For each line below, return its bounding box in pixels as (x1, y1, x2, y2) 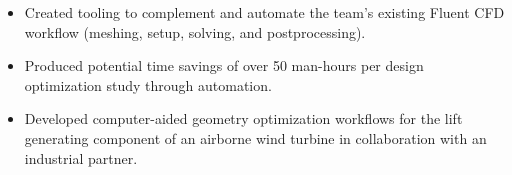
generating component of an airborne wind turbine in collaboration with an (24, 127, 487, 148)
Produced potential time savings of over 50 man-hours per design (24, 55, 424, 76)
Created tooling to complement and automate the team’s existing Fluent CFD (24, 2, 505, 22)
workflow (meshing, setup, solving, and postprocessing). (24, 21, 366, 42)
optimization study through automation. (24, 74, 272, 95)
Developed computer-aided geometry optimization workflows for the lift (24, 108, 463, 129)
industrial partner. (24, 147, 138, 168)
